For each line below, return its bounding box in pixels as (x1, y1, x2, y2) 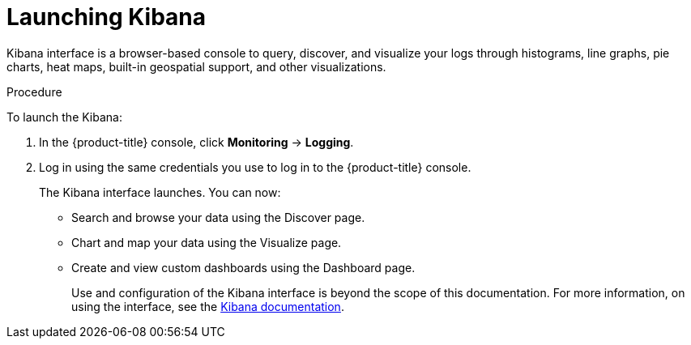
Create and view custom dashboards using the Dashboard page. (71, 260, 416, 275)
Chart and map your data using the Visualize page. (71, 235, 342, 249)
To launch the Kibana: (6, 109, 123, 124)
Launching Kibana (6, 3, 206, 31)
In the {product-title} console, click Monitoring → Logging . (39, 134, 354, 149)
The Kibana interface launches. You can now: (39, 185, 281, 199)
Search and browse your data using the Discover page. (71, 210, 365, 224)
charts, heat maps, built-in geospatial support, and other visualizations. (6, 59, 386, 74)
